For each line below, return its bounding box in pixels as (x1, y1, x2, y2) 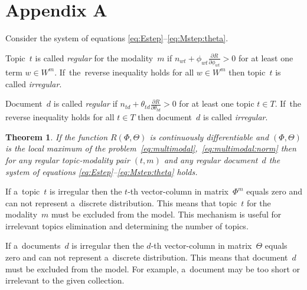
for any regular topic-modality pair (5, 153, 130, 166)
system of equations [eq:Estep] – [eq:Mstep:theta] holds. (5, 165, 198, 177)
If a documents (5, 239, 61, 252)
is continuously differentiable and (149, 130, 269, 143)
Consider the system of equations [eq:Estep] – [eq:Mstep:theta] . (5, 32, 228, 44)
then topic (228, 65, 266, 78)
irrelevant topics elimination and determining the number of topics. (5, 219, 249, 232)
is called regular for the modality (35, 51, 153, 64)
